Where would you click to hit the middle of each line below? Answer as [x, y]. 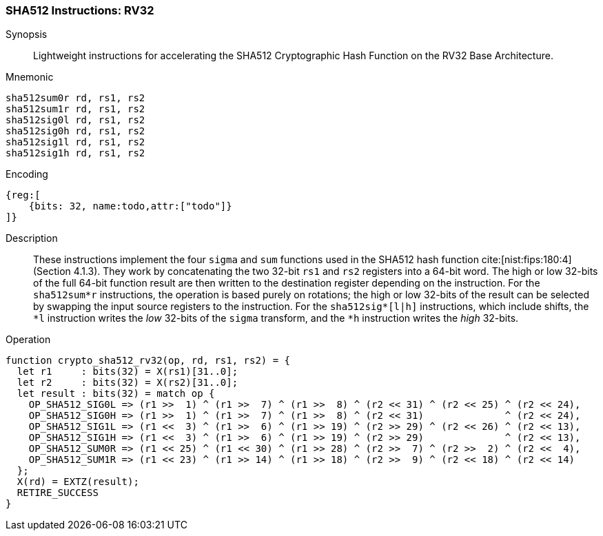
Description [32, 238]
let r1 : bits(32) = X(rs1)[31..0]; [127, 372]
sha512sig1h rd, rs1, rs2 [75, 153]
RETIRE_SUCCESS [58, 493]
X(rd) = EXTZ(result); [78, 482]
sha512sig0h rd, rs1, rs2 [75, 131]
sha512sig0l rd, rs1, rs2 [75, 120]
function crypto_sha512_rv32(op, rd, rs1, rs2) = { [148, 361]
